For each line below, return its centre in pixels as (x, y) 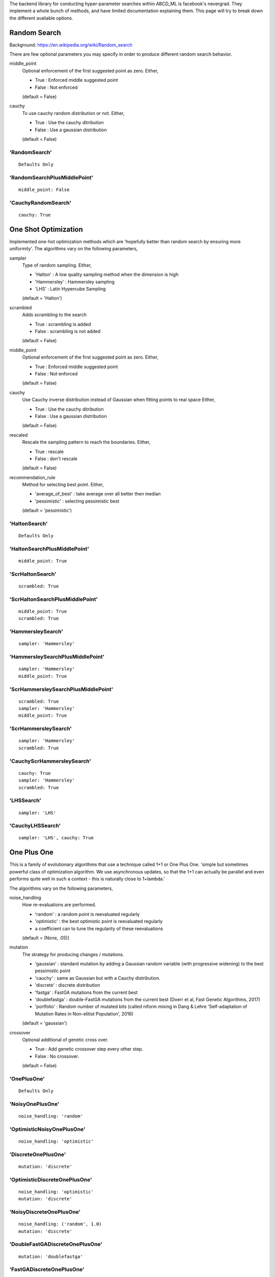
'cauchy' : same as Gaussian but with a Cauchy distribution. (98, 978)
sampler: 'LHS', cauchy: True (56, 838)
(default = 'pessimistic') (47, 510)
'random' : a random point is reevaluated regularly (87, 914)
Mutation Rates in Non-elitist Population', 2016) (84, 1013)
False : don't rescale (56, 458)
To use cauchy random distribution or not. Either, (73, 113)
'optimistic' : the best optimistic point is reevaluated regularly (99, 921)
